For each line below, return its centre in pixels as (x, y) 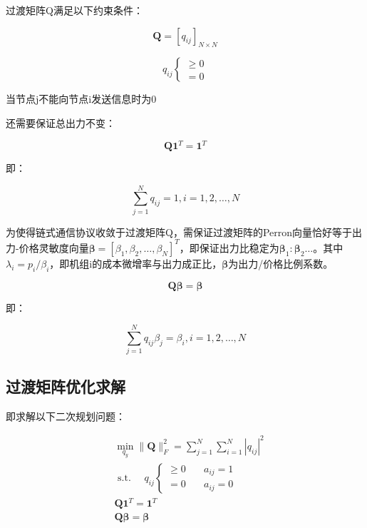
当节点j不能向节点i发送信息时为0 (81, 99)
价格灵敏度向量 (54, 247)
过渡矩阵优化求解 (66, 386)
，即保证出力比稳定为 (229, 247)
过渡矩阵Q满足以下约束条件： (74, 10)
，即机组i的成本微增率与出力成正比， (136, 263)
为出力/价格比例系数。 (281, 263)
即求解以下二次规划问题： (66, 416)
